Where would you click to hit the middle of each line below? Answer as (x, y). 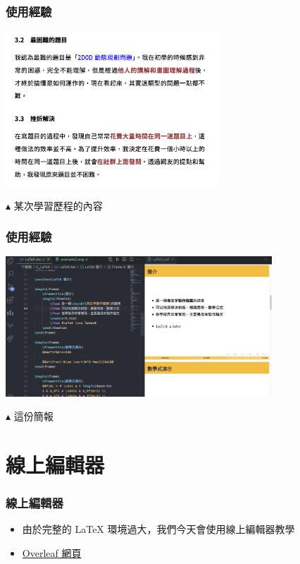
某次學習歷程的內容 (58, 205)
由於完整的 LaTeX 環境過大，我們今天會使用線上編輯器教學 (158, 529)
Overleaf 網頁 (52, 552)
